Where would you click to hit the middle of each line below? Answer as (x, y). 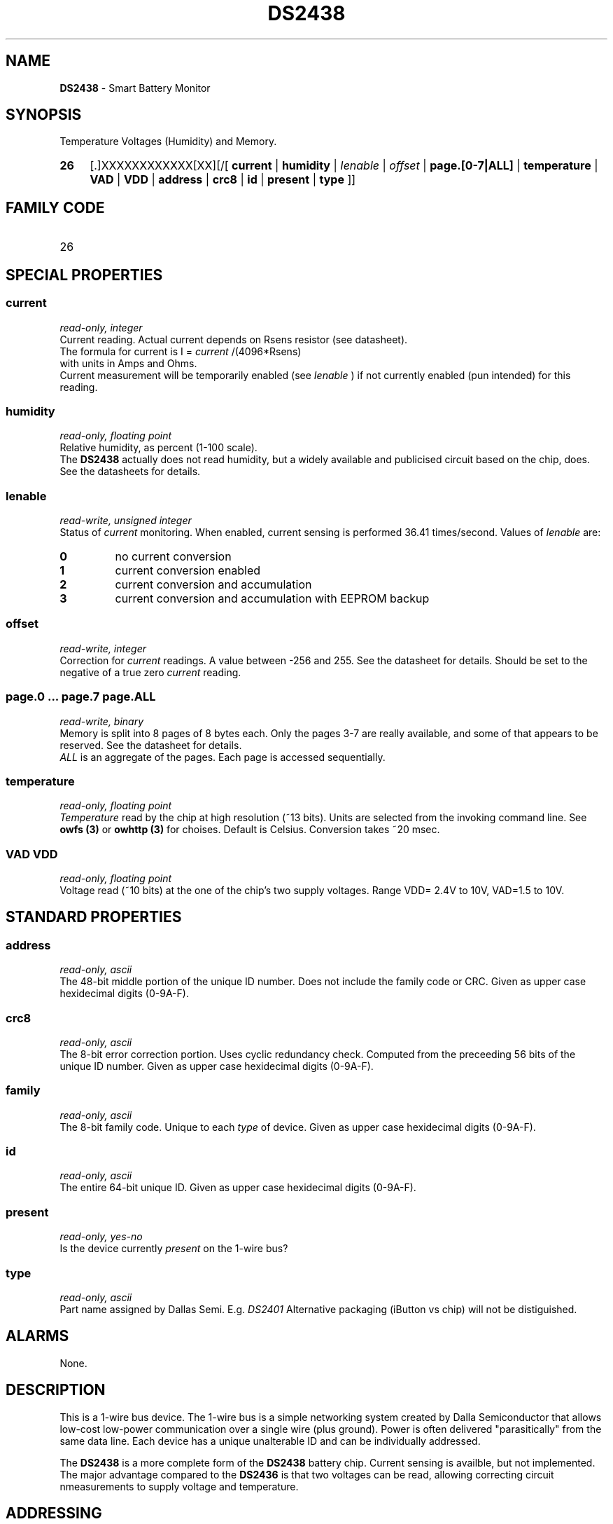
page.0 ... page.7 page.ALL (81, 697)
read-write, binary (102, 721)
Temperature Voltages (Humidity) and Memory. (168, 142)
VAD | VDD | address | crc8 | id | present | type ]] (223, 180)
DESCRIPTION (56, 1390)
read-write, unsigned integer (126, 520)
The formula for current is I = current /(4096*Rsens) (181, 351)
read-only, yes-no (101, 1237)
